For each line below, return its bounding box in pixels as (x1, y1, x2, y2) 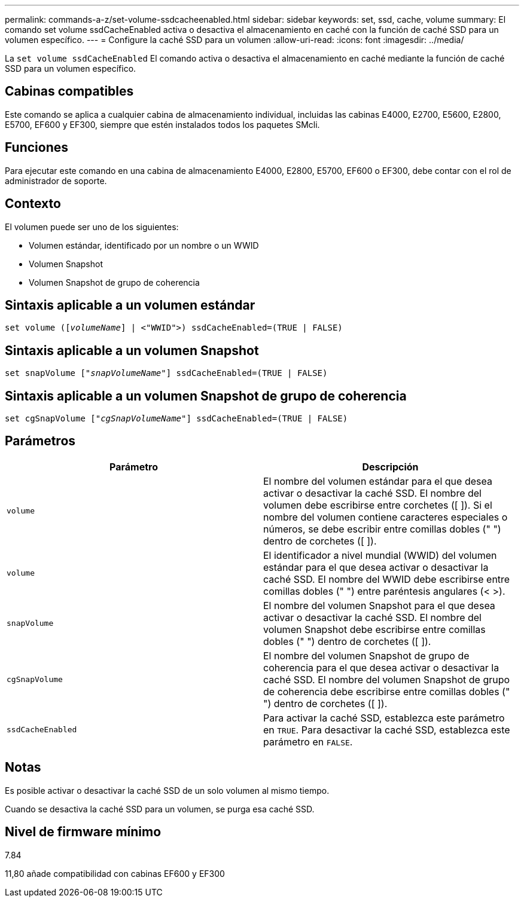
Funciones (5, 140, 69, 155)
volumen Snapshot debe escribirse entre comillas (263, 623, 486, 635)
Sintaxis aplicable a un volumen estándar (5, 297, 255, 313)
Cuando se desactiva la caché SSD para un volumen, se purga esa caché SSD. (5, 803, 315, 814)
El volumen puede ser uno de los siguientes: (5, 221, 179, 232)
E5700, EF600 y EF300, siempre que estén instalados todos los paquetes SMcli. (5, 119, 320, 130)
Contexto (5, 196, 61, 212)
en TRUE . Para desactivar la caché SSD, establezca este (263, 723, 510, 736)
